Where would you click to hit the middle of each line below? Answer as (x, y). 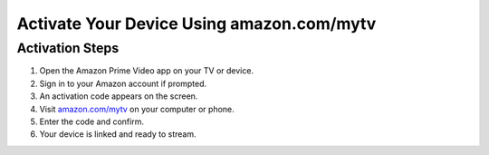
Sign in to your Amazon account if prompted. (123, 83)
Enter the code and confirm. (92, 121)
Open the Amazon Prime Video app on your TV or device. (146, 71)
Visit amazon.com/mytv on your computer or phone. (137, 109)
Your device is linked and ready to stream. (118, 134)
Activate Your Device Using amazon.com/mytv (197, 24)
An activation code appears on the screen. (119, 96)
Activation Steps (68, 48)
